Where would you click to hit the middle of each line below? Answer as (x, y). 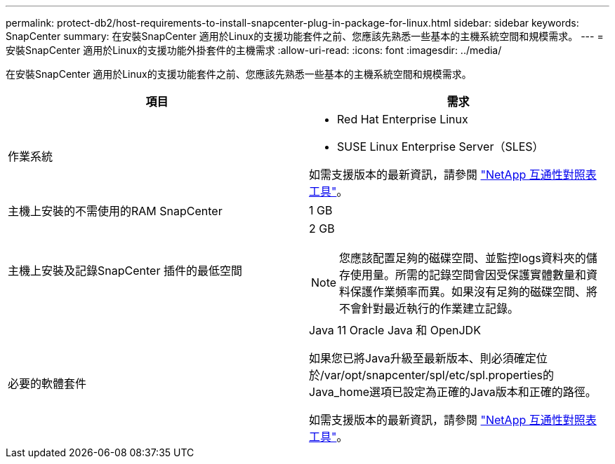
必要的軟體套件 (47, 383)
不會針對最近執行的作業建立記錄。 (429, 308)
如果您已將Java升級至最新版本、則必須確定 (423, 358)
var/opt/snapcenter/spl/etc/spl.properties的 (439, 375)
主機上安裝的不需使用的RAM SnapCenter (115, 211)
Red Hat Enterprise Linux (403, 119)
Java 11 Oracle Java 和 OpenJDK (395, 330)
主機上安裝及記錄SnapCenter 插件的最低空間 (125, 271)
